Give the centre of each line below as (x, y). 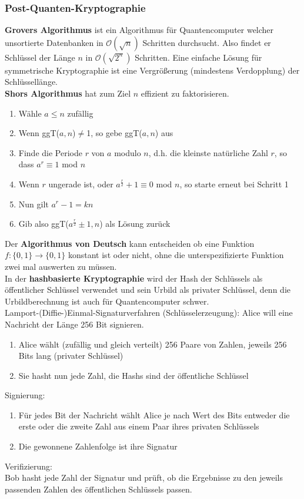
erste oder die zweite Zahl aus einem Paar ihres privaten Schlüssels (139, 426)
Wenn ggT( (39, 133)
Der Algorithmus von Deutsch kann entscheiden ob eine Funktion (130, 243)
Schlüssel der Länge (40, 57)
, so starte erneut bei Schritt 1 (234, 184)
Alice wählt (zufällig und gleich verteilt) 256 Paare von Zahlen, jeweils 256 (153, 344)
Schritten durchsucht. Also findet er (207, 42)
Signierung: (25, 395)
